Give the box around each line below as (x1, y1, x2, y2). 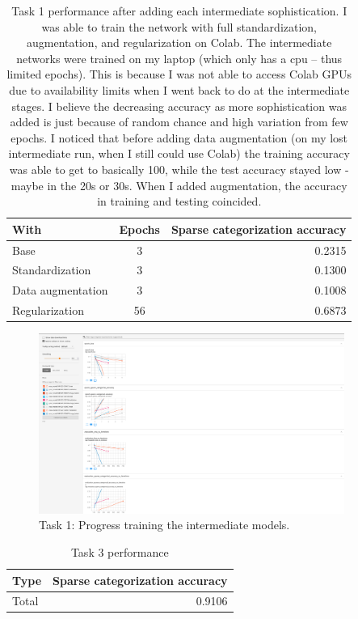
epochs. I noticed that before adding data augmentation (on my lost (11, 129, 348, 146)
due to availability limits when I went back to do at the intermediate (9, 81, 350, 98)
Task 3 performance (70, 543, 169, 560)
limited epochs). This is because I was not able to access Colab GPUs (6, 66, 352, 83)
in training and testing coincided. (97, 193, 262, 210)
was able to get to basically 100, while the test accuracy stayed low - (9, 160, 349, 177)
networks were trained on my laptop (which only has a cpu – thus (16, 49, 343, 66)
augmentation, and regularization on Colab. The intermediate (27, 34, 332, 51)
